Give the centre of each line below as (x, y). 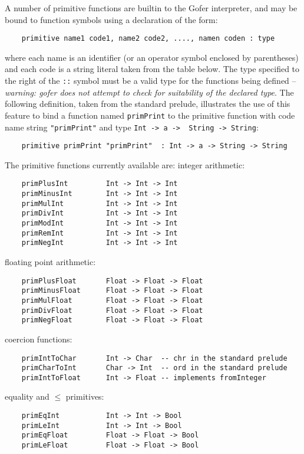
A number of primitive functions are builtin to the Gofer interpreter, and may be (151, 8)
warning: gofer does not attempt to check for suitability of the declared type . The (149, 92)
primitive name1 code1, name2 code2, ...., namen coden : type (148, 39)
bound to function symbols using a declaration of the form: (111, 19)
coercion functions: (39, 339)
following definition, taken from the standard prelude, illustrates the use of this (148, 104)
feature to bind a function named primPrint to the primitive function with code (150, 115)
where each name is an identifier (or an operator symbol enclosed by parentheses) (152, 57)
